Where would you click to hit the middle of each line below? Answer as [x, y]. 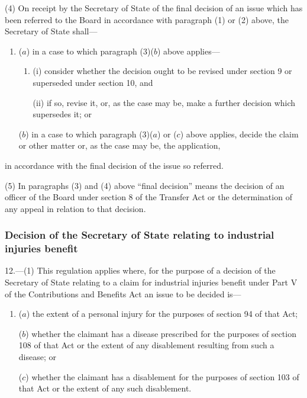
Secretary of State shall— [51, 31]
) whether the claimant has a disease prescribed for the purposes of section [161, 333]
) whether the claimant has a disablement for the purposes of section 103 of [162, 376]
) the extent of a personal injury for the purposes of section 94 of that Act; [162, 314]
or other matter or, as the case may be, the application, [119, 145]
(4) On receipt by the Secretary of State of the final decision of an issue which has [154, 8]
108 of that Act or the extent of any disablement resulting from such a [146, 345]
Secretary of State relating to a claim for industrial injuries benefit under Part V [151, 282]
